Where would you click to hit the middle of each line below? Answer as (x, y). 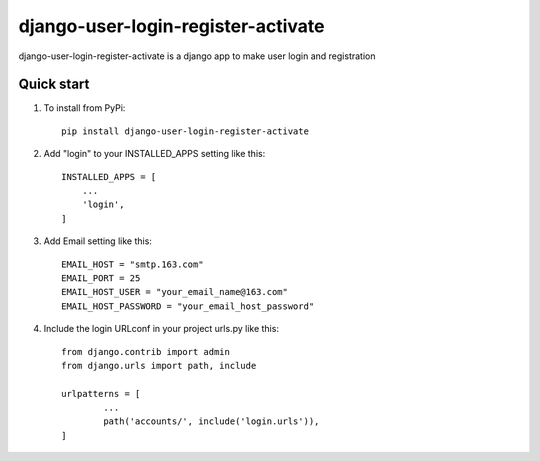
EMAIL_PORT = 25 (101, 278)
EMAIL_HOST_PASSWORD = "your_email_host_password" (188, 306)
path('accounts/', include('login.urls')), (211, 421)
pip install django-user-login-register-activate (185, 131)
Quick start (54, 84)
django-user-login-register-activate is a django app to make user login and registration (197, 56)
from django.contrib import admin (145, 351)
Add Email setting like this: (97, 241)
